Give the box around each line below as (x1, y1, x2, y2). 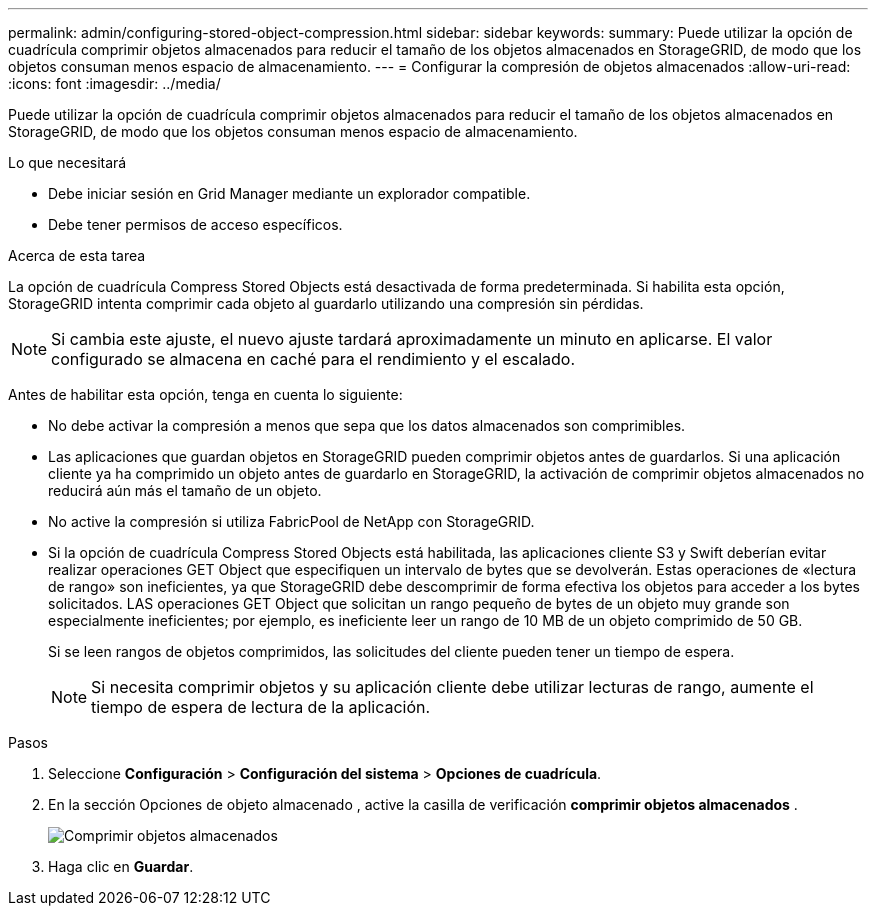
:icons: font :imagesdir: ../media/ (8, 75, 221, 92)
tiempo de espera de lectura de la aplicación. (91, 697, 431, 717)
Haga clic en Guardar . (48, 858, 194, 875)
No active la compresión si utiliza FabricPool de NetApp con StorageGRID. (48, 513, 535, 530)
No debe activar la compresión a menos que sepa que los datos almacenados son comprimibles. (48, 417, 686, 434)
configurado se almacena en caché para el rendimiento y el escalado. (51, 349, 576, 369)
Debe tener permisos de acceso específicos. (48, 216, 343, 233)
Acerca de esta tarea (8, 247, 146, 264)
